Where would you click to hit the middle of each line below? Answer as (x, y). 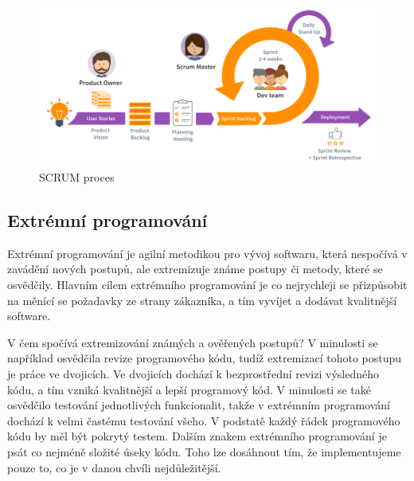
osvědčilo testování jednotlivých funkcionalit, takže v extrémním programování (199, 405)
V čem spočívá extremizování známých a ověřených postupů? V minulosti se (193, 342)
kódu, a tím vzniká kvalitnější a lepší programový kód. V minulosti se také (189, 389)
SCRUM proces (77, 177)
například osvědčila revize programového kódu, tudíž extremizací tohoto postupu (205, 358)
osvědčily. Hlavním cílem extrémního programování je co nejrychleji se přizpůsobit (207, 284)
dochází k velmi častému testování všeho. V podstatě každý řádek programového (204, 420)
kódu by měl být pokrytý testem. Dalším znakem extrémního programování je (197, 436)
